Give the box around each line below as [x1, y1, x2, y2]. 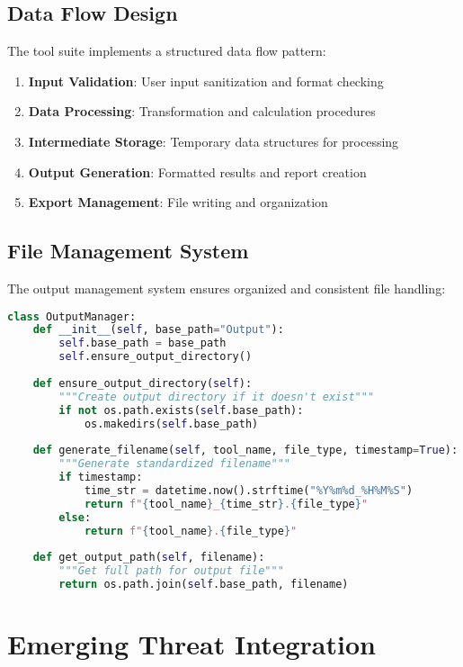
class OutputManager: [7, 310, 137, 323]
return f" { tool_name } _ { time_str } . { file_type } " [84, 497, 369, 510]
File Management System [7, 237, 249, 265]
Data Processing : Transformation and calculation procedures [28, 102, 376, 121]
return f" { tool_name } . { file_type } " [84, 524, 298, 537]
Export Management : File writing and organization [28, 193, 328, 212]
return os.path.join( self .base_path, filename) [58, 578, 349, 591]
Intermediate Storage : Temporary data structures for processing [28, 131, 399, 150]
